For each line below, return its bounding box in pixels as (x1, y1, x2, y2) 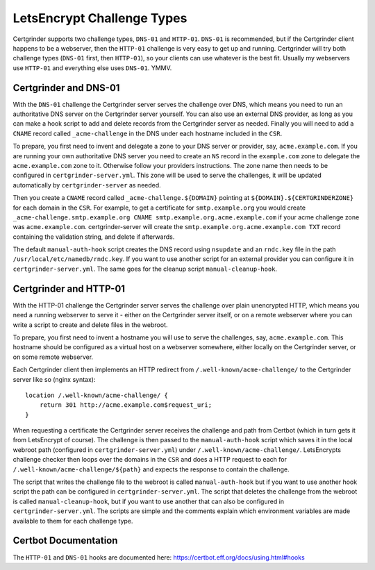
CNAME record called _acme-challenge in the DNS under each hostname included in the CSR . (12, 129, 283, 137)
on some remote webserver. (12, 353, 94, 361)
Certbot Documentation (12, 535, 118, 546)
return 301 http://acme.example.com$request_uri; (39, 401, 212, 409)
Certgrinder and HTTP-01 (12, 283, 125, 294)
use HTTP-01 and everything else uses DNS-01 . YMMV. (12, 63, 172, 72)
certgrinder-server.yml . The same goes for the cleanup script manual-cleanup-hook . (12, 265, 278, 273)
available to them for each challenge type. (12, 517, 133, 525)
